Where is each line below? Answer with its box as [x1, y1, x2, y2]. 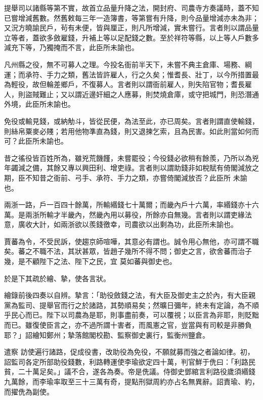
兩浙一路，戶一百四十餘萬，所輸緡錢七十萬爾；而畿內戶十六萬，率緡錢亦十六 [4, 199, 259, 210]
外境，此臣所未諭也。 [4, 99, 75, 109]
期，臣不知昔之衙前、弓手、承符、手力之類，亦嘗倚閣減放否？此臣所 [4, 172, 231, 183]
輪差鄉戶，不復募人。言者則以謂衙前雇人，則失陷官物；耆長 [46, 79, 245, 90]
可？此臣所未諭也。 [4, 136, 68, 146]
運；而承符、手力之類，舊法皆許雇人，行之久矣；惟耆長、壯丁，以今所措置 [4, 69, 252, 79]
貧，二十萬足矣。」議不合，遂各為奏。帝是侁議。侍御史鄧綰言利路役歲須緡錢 [4, 366, 255, 377]
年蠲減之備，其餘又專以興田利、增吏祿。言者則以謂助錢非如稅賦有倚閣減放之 [4, 162, 259, 173]
